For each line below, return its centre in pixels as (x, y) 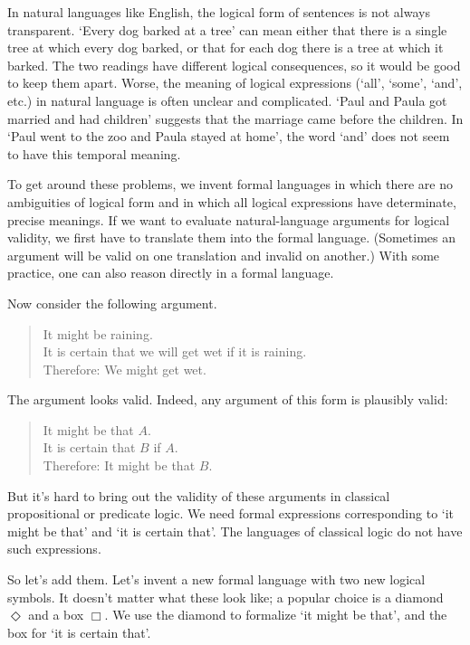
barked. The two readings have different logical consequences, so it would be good (234, 65)
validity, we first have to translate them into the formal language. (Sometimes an (231, 237)
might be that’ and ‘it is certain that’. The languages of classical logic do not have (235, 531)
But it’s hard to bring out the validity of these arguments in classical (199, 495)
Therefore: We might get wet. (125, 369)
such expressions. (54, 549)
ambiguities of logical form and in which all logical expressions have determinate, (232, 201)
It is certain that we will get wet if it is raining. (175, 351)
